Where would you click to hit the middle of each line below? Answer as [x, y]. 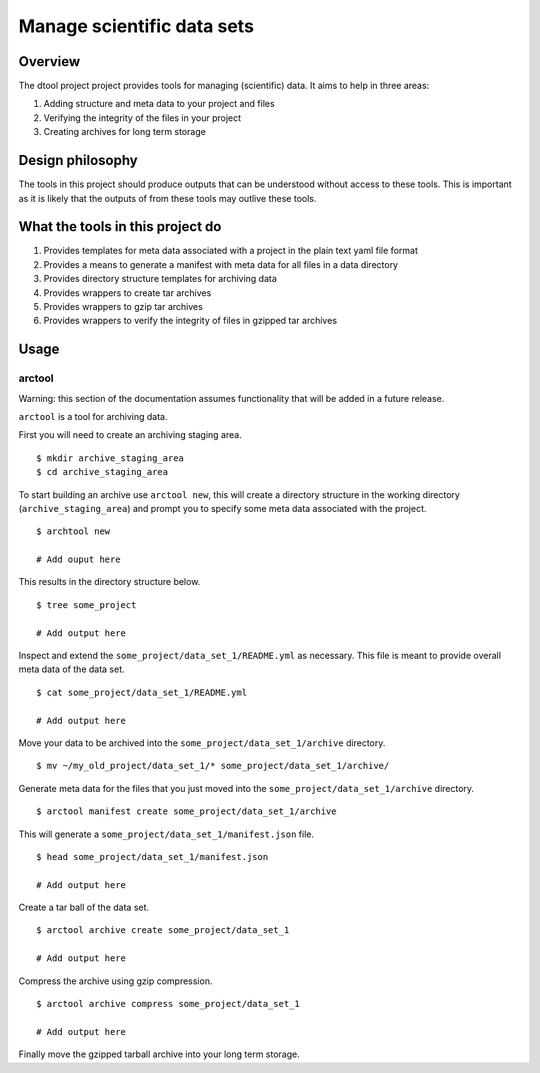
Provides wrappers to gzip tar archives [123, 306]
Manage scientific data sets [136, 26]
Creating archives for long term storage [125, 132]
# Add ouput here [78, 559]
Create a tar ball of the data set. [84, 907]
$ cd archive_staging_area [102, 472]
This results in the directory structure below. [109, 582]
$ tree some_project [86, 604]
